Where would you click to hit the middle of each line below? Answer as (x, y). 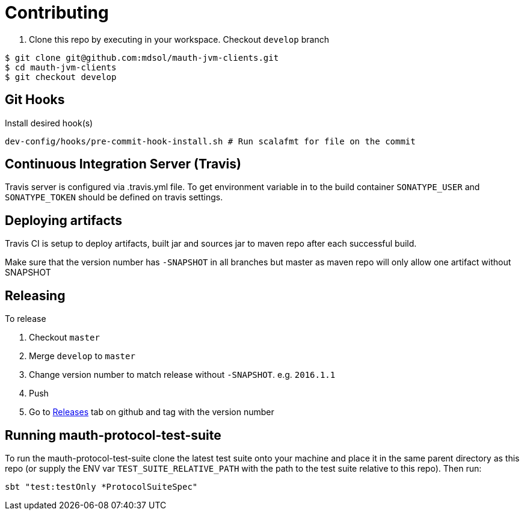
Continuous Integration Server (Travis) (123, 164)
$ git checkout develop (61, 77)
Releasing (35, 295)
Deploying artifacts (64, 220)
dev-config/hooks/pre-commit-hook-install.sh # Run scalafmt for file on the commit (210, 141)
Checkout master (64, 338)
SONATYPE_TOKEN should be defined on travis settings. (114, 197)
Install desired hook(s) (49, 123)
